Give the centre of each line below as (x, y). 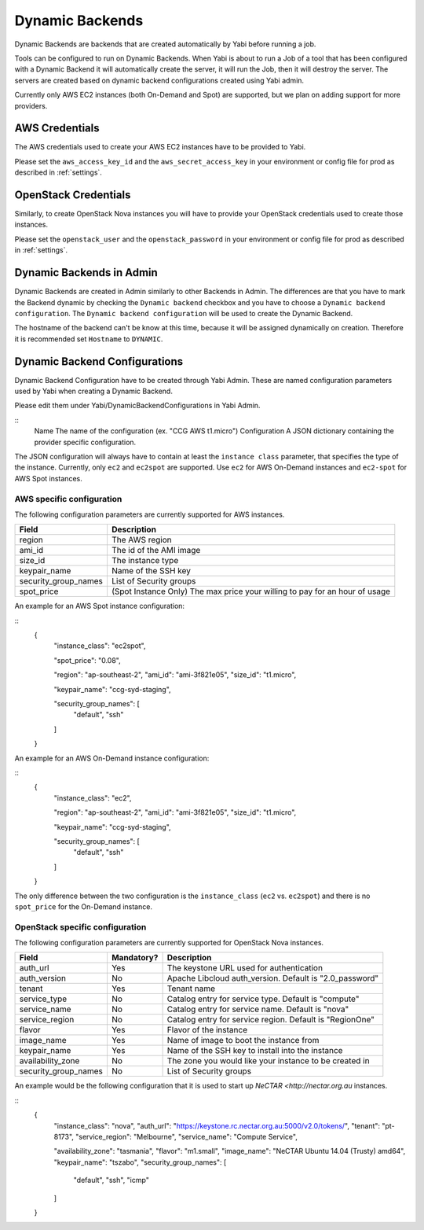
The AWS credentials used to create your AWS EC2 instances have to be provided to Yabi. (160, 147)
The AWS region (141, 540)
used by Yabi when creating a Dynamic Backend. (93, 391)
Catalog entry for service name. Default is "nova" (258, 1009)
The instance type (145, 561)
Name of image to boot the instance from (243, 1040)
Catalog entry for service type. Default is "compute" (263, 999)
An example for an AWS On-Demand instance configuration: (112, 758)
